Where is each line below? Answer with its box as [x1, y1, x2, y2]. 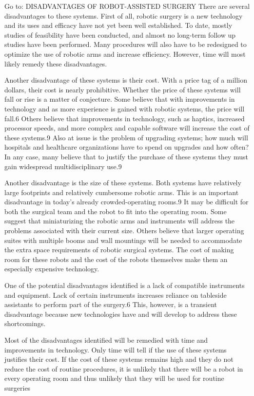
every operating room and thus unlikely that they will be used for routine [4, 373, 224, 383]
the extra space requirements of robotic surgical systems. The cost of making [4, 244, 234, 255]
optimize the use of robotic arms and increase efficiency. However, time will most [4, 48, 246, 59]
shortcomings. [4, 318, 46, 329]
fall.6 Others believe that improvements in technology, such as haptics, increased [4, 113, 245, 123]
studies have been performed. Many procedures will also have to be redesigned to [4, 39, 247, 49]
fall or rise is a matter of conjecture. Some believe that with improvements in [4, 94, 235, 104]
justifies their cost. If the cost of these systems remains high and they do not [4, 354, 234, 364]
